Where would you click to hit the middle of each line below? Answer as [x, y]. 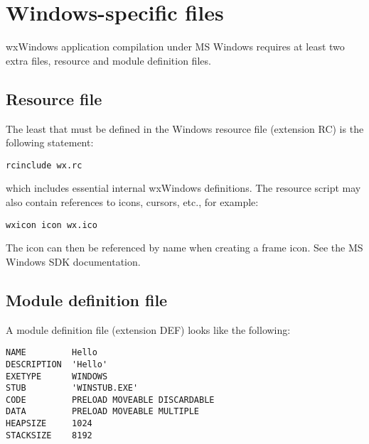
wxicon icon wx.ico [52, 225]
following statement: [50, 142]
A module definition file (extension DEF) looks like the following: [148, 329]
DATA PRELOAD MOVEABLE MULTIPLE [103, 412]
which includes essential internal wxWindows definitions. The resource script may [183, 188]
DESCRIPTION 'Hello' [57, 364]
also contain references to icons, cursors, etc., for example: [132, 201]
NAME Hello [52, 353]
